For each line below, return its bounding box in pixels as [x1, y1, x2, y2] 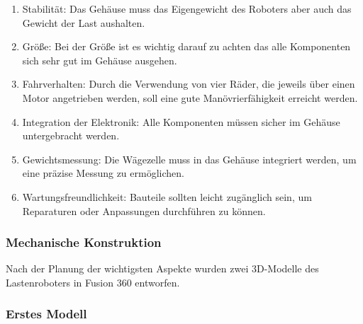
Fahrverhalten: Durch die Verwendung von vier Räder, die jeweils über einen [22, 76, 355, 91]
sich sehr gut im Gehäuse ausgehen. [22, 52, 177, 67]
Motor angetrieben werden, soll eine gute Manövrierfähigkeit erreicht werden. [22, 90, 358, 105]
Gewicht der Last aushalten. [22, 15, 145, 30]
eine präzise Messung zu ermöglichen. [22, 166, 184, 180]
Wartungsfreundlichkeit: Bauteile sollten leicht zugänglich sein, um [22, 189, 312, 204]
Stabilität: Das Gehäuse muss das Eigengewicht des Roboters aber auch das [22, 1, 352, 16]
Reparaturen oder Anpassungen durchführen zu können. [22, 203, 266, 218]
